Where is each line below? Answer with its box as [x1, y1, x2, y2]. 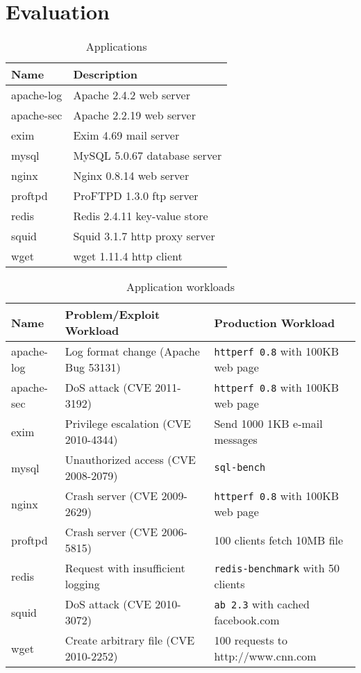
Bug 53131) [65, 359, 121, 376]
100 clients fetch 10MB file [214, 531, 344, 548]
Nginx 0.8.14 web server [73, 167, 190, 184]
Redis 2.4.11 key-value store [73, 208, 208, 224]
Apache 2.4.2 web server [73, 87, 190, 103]
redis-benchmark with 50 [214, 560, 340, 576]
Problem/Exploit [65, 306, 160, 323]
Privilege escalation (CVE [65, 415, 191, 432]
